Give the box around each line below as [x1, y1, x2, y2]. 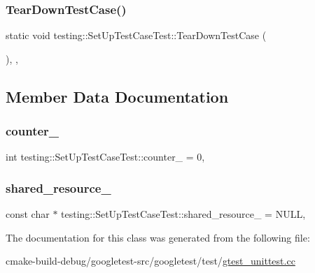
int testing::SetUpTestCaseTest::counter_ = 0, [6, 149, 205, 164]
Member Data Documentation [6, 85, 229, 107]
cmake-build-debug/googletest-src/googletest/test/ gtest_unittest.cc [6, 253, 295, 268]
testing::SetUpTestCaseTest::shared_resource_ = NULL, [61, 207, 306, 221]
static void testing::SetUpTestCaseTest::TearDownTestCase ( [6, 28, 267, 43]
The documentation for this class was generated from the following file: [6, 230, 310, 244]
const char [6, 207, 50, 221]
